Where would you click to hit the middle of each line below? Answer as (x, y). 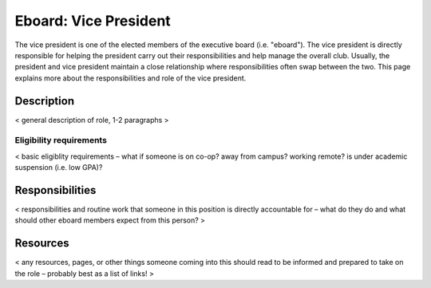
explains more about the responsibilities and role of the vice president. (130, 78)
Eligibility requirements (61, 140)
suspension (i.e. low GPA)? (59, 168)
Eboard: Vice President (93, 21)
